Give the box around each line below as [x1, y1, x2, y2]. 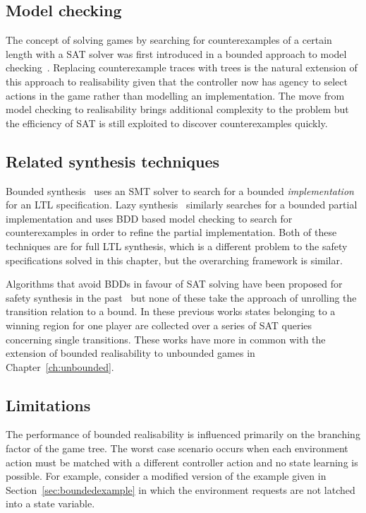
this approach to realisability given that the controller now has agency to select [6, 73, 348, 88]
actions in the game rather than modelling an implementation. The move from [6, 88, 345, 102]
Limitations [6, 394, 91, 415]
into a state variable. [6, 496, 95, 511]
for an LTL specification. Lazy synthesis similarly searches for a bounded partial [6, 197, 358, 212]
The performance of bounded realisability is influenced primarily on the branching [6, 427, 360, 442]
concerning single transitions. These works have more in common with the [6, 331, 326, 346]
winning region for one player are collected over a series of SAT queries [6, 317, 312, 332]
